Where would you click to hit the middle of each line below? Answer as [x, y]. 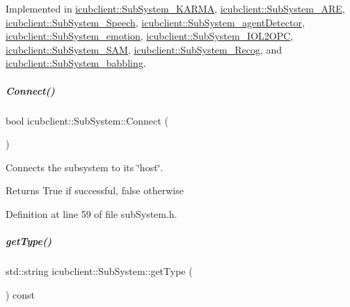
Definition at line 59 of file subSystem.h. [92, 213]
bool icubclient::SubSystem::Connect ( [87, 120]
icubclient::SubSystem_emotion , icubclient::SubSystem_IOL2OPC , [150, 36]
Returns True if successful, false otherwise [95, 190]
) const [21, 294]
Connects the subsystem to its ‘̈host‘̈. [85, 167]
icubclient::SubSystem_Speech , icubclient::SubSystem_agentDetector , [155, 22]
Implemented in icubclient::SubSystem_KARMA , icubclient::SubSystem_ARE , [175, 8]
